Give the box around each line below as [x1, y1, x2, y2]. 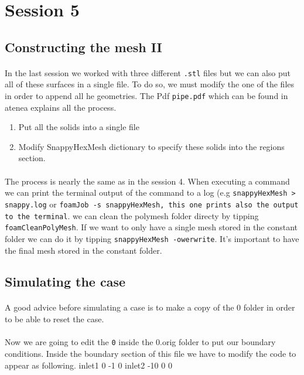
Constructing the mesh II [5, 37, 162, 56]
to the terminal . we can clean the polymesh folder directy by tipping [5, 209, 259, 221]
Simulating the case [5, 272, 126, 291]
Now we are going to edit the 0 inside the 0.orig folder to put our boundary [5, 336, 276, 348]
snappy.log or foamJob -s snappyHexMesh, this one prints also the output [5, 197, 299, 210]
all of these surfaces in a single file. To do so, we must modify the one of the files [5, 78, 295, 90]
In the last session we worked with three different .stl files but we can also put [5, 66, 291, 79]
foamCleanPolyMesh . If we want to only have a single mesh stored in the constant [5, 221, 298, 233]
